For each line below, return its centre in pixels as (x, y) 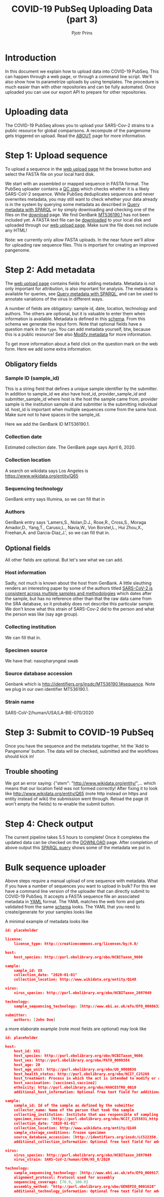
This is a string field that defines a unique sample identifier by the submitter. (82, 389)
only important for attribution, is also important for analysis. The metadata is (81, 289)
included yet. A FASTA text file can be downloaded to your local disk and (78, 220)
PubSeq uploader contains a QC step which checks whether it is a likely (77, 188)
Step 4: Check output (49, 824)
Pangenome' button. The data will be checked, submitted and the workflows (82, 751)
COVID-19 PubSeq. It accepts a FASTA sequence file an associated (72, 896)
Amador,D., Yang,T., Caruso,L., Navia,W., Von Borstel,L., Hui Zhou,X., (74, 528)
